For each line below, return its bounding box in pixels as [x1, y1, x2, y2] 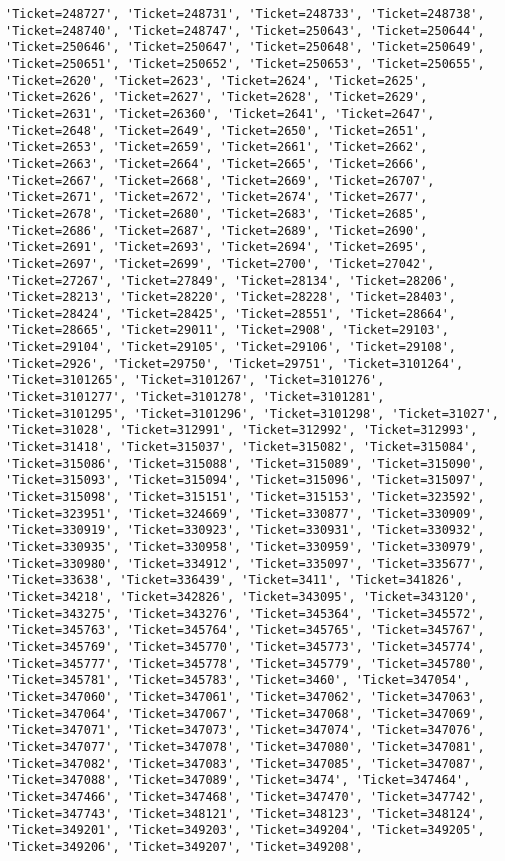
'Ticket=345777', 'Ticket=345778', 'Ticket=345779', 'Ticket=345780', [5, 656, 485, 671]
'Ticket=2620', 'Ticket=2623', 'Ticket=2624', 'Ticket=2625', [5, 73, 428, 88]
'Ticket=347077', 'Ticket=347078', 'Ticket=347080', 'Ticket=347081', [5, 739, 485, 754]
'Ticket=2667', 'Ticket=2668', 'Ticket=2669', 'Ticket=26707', [5, 173, 435, 188]
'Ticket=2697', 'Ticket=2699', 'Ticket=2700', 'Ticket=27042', [5, 256, 435, 271]
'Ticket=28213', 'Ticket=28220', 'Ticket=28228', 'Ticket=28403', [5, 290, 457, 305]
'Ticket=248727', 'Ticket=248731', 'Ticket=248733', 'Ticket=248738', [5, 7, 485, 21]
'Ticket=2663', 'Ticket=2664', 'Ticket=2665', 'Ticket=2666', [5, 156, 428, 171]
